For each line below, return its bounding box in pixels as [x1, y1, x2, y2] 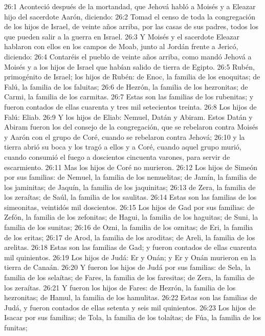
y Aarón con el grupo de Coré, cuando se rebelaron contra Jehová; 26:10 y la [4, 131, 245, 142]
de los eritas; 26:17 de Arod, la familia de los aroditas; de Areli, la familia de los [4, 232, 255, 242]
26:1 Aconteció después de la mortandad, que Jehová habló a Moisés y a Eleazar [4, 1, 256, 11]
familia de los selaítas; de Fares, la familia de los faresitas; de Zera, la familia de [4, 272, 255, 283]
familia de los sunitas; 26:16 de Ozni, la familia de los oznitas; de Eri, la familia [4, 222, 253, 233]
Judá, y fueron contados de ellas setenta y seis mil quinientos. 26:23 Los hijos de [4, 302, 256, 312]
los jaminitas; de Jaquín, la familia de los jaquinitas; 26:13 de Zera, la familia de [4, 181, 256, 192]
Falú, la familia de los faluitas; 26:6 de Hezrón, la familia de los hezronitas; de [4, 81, 248, 92]
